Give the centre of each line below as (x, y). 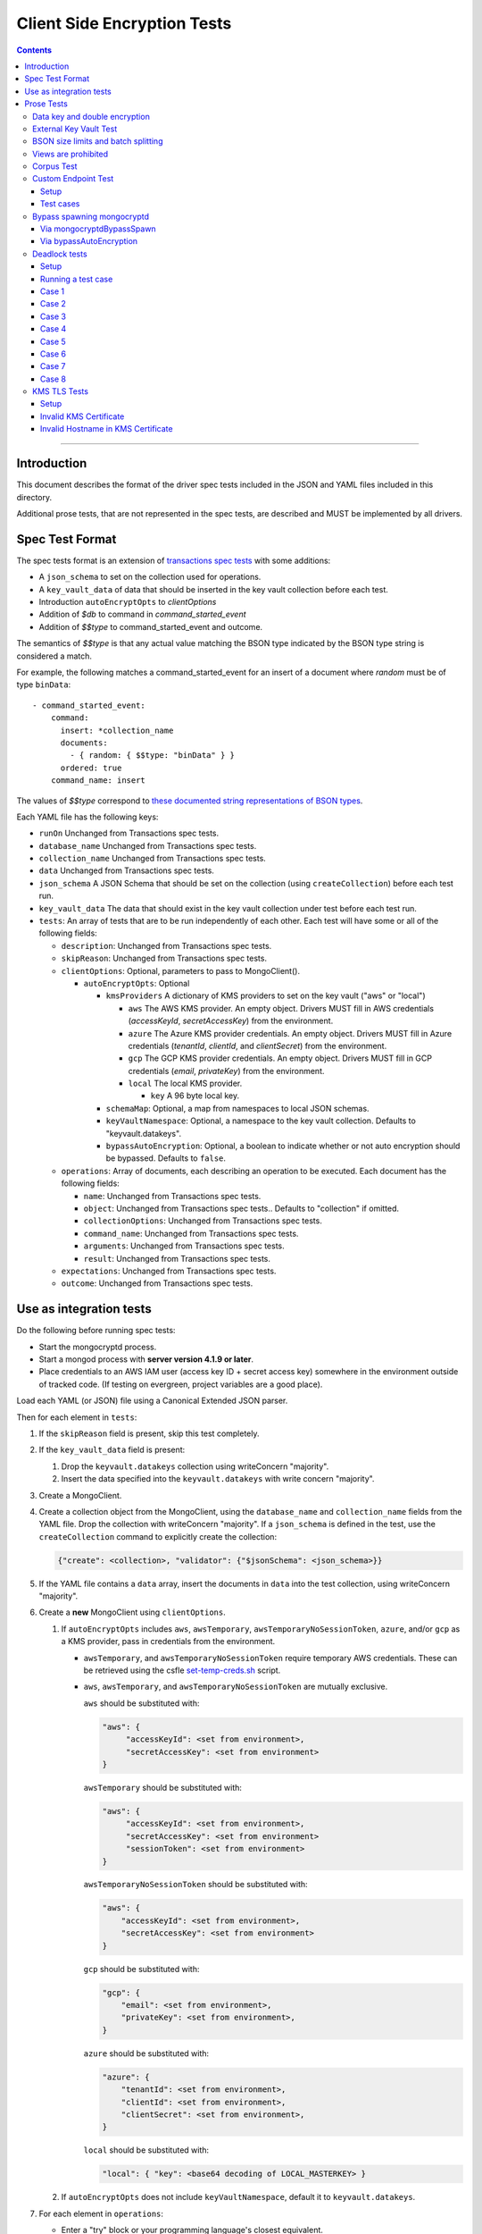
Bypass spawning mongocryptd (91, 216)
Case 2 (54, 304)
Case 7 (53, 366)
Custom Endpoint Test (73, 179)
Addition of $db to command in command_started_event (142, 614)
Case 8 (54, 379)
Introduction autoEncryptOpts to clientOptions (128, 602)
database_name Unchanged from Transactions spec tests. (148, 845)
